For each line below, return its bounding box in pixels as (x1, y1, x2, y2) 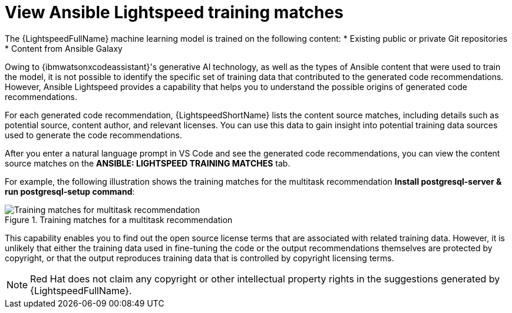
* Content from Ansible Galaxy (5, 43, 123, 54)
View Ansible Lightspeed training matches (5, 2, 343, 22)
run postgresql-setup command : (5, 186, 135, 197)
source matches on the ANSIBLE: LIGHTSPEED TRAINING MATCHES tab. (5, 158, 290, 168)
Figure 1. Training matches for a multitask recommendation (5, 214, 233, 225)
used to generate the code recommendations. (5, 129, 183, 140)
